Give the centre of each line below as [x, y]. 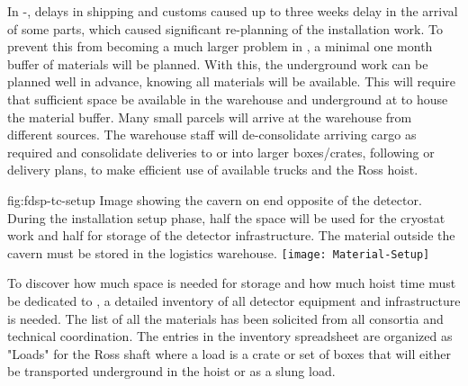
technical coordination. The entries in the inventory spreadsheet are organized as [230, 336]
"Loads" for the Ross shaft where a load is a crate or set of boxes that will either [229, 353]
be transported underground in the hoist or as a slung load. [171, 371]
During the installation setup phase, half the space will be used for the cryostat [226, 217]
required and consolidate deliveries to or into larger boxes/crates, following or [221, 152]
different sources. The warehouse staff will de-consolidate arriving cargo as [212, 135]
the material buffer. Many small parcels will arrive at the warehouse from [210, 117]
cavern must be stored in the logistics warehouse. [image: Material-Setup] [219, 252]
